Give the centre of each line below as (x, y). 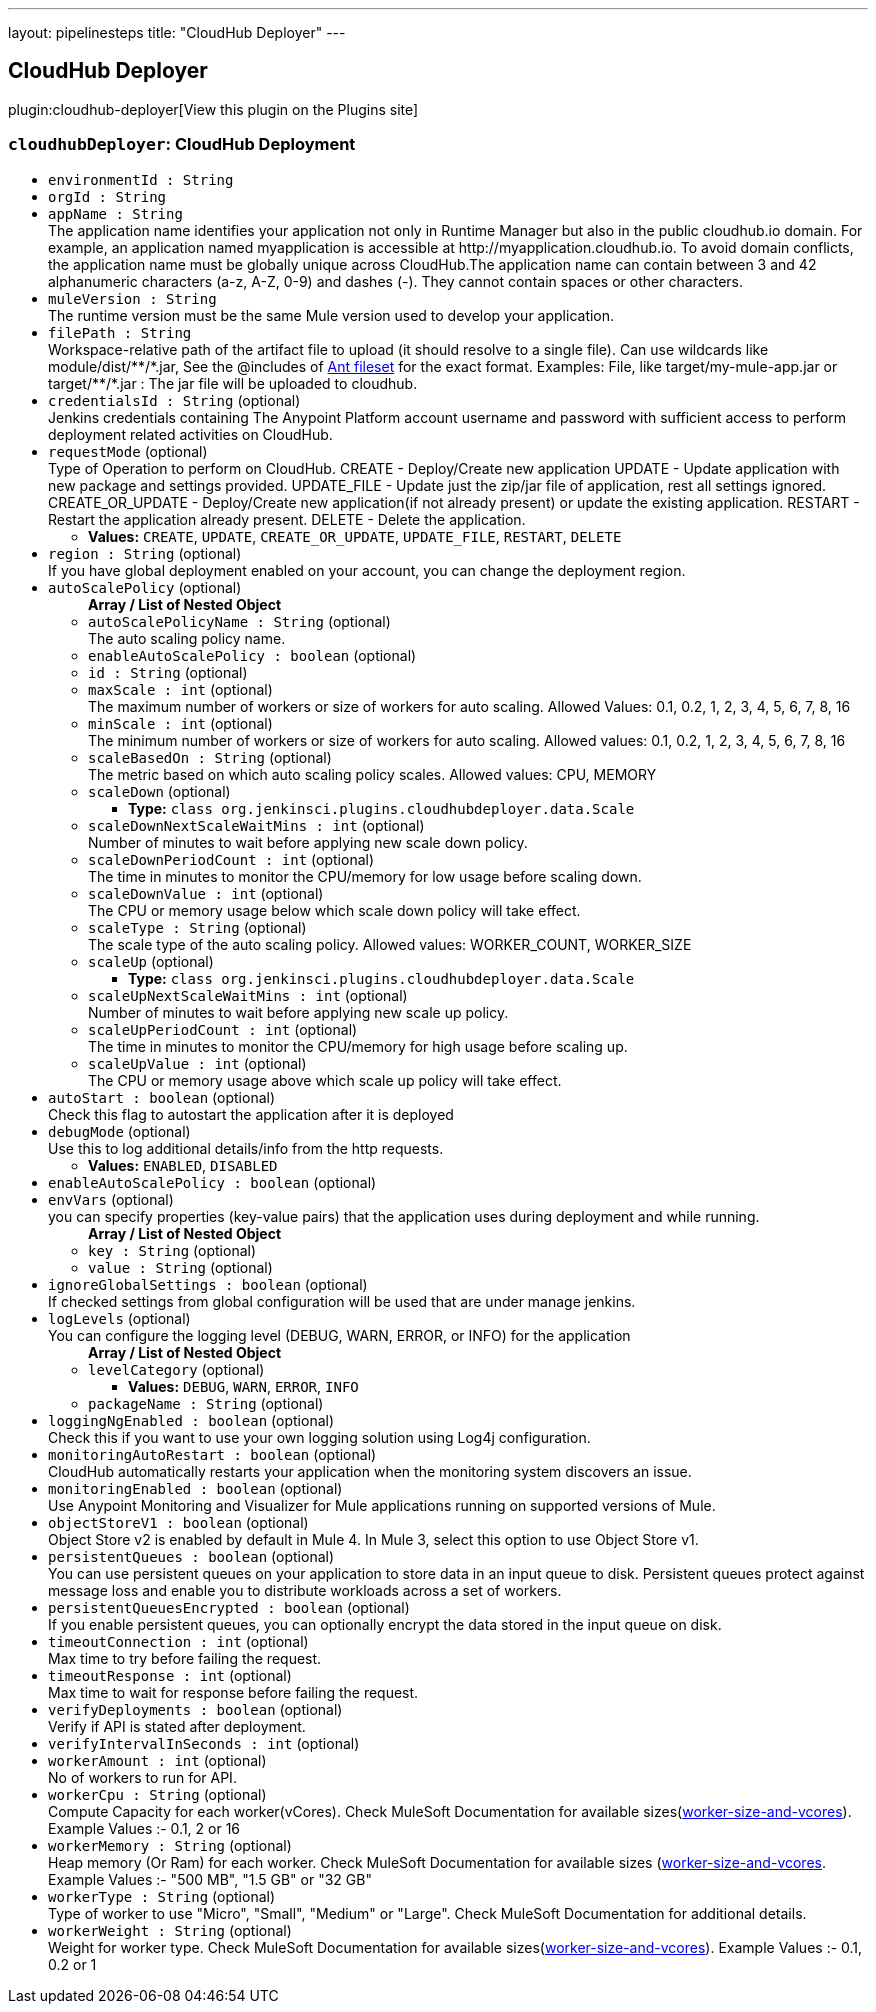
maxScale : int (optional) (180, 689)
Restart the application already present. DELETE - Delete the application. (287, 519)
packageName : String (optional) (206, 1403)
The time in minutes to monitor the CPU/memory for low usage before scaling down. (365, 876)
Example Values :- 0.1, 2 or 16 (144, 1828)
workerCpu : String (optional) (157, 1794)
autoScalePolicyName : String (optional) (239, 621)
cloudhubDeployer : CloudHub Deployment (182, 144)
